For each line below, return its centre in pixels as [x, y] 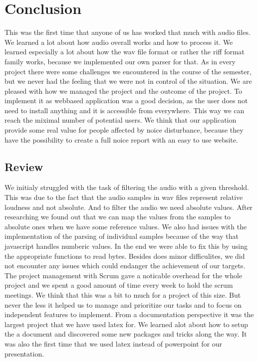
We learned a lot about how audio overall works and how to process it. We [119, 42]
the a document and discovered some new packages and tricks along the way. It [126, 334]
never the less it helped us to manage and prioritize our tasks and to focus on [123, 304]
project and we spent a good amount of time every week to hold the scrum [119, 285]
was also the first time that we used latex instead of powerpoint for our [114, 343]
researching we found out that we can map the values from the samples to [118, 217]
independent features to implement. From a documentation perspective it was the [129, 314]
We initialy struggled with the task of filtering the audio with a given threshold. [127, 187]
